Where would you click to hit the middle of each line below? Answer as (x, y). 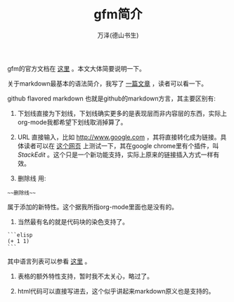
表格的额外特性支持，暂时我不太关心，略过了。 (85, 276)
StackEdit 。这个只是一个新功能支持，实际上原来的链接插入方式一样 (115, 155)
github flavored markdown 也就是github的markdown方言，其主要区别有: (112, 98)
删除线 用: (32, 178)
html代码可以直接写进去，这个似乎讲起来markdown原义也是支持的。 (116, 291)
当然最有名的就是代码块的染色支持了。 (73, 221)
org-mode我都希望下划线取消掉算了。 (72, 122)
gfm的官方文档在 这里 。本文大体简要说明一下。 (76, 68)
